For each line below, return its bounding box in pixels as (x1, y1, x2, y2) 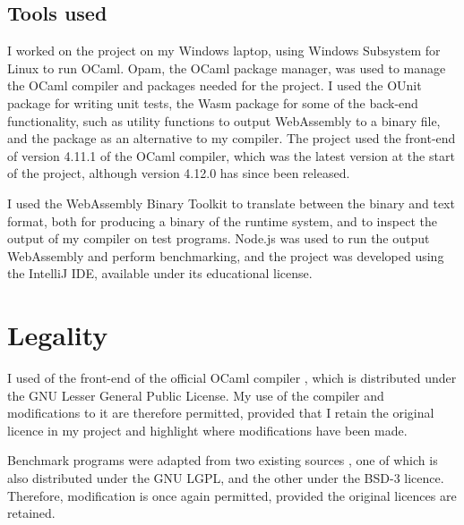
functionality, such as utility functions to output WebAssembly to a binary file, (7, 111, 441, 130)
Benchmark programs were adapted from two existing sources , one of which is (7, 451, 438, 470)
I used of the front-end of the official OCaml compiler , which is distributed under (7, 368, 457, 387)
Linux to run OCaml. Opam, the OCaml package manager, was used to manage (7, 58, 446, 77)
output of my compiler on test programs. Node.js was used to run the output (7, 229, 430, 248)
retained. (7, 504, 56, 522)
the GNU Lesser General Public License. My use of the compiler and (7, 385, 384, 404)
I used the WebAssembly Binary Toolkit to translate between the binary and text (7, 193, 455, 212)
